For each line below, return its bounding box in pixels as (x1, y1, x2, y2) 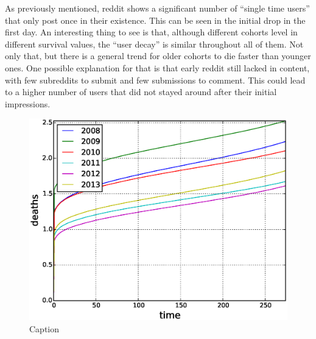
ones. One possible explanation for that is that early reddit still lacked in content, (5, 61, 310, 74)
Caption (29, 322, 60, 335)
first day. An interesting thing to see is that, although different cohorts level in (5, 26, 298, 38)
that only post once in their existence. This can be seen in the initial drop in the (5, 13, 306, 26)
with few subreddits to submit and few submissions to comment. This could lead (5, 73, 306, 86)
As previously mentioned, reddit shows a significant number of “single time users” (5, 2, 310, 14)
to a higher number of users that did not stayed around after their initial (5, 85, 277, 98)
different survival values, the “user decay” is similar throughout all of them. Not (5, 37, 304, 50)
